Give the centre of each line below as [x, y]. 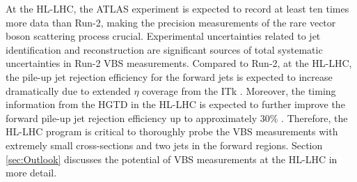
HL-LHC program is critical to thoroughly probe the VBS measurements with [172, 131]
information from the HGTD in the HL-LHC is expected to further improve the [175, 104]
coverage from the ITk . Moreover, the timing [239, 90]
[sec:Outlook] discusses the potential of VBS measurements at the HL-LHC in [172, 159]
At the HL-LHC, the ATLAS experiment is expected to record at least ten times [177, 8]
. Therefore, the [315, 117]
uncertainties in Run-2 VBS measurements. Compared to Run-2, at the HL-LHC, [179, 63]
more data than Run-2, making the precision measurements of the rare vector [171, 22]
